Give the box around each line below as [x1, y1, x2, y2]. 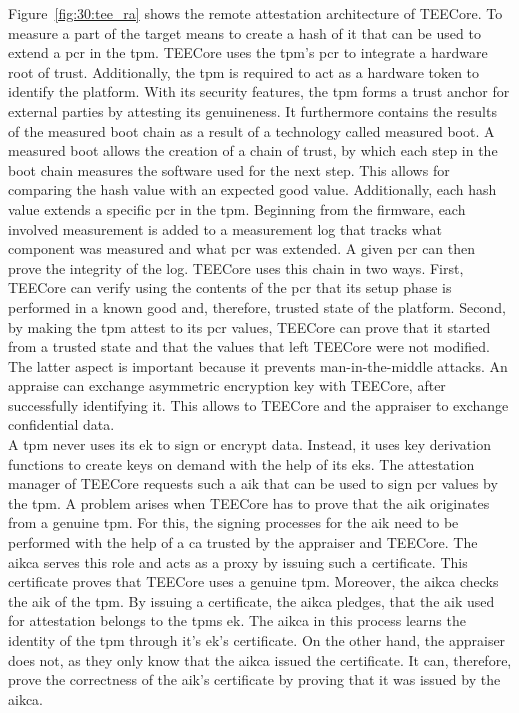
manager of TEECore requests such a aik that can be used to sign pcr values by [8, 473, 498, 494]
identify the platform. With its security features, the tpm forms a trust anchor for [8, 81, 510, 102]
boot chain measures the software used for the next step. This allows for [8, 159, 450, 180]
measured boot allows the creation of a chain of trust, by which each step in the [8, 140, 498, 161]
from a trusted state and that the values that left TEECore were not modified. [8, 336, 490, 357]
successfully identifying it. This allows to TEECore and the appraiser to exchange [8, 394, 509, 415]
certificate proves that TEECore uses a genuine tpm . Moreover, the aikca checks [8, 571, 499, 592]
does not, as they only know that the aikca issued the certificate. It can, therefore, [8, 649, 512, 670]
